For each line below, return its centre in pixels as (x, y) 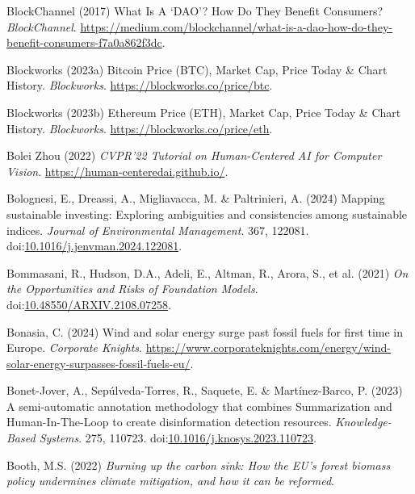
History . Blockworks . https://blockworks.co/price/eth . (140, 128)
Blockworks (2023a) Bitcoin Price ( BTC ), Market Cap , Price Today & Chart (197, 69)
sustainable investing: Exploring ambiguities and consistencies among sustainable (207, 214)
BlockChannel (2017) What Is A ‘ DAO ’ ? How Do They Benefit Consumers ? (195, 10)
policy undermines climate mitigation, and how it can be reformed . (170, 481)
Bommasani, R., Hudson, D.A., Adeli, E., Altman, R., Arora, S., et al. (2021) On (207, 272)
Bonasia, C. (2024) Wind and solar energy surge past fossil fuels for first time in (205, 331)
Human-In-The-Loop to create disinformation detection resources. (169, 422)
